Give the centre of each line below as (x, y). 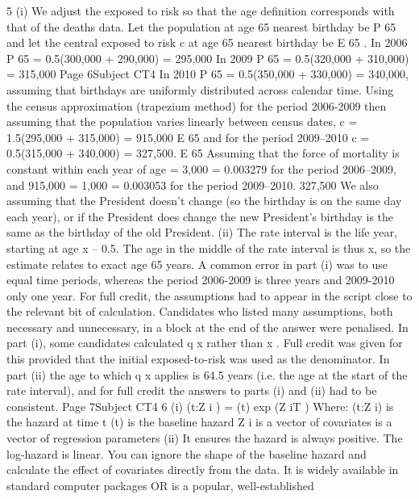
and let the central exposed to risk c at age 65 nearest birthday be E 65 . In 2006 (207, 42)
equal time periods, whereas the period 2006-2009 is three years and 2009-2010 (201, 280)
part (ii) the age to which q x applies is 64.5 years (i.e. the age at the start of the (207, 374)
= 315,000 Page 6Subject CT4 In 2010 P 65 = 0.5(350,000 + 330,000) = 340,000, (207, 74)
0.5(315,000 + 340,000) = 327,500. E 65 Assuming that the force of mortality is (203, 153)
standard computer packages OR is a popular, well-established (160, 485)
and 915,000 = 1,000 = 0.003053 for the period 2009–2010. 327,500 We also (193, 185)
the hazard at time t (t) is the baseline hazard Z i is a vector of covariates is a (199, 422)
